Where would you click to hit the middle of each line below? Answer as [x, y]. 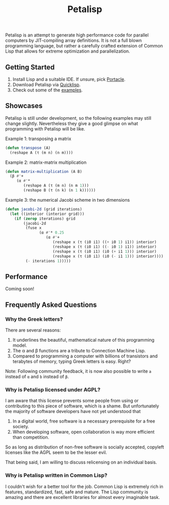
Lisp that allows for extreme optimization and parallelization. [68, 51]
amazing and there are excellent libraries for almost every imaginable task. [82, 497]
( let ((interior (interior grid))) [47, 214]
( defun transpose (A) [28, 148]
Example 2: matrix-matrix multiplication [46, 162]
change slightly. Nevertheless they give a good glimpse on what [72, 123]
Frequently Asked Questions [51, 305]
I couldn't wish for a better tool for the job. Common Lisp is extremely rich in [84, 486]
